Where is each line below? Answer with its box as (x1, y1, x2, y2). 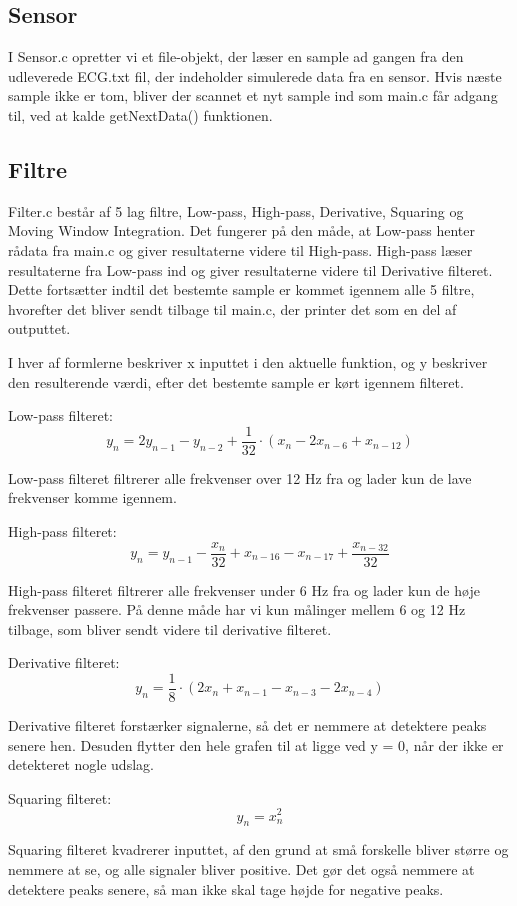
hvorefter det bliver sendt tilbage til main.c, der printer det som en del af (8, 298, 457, 319)
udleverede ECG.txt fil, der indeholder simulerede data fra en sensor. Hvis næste (8, 65, 502, 86)
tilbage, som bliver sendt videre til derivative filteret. (8, 618, 332, 639)
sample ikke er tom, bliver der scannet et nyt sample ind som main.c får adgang (8, 85, 498, 106)
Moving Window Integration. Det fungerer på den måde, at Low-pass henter (8, 220, 475, 241)
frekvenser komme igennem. (8, 487, 177, 508)
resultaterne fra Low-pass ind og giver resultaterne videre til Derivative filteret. (8, 259, 493, 280)
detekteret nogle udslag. (8, 754, 154, 775)
